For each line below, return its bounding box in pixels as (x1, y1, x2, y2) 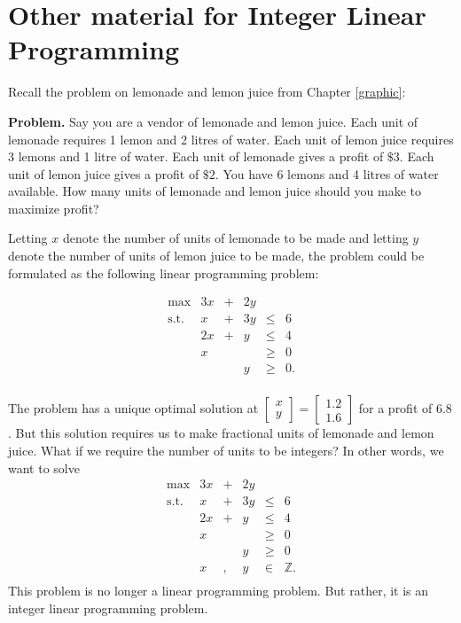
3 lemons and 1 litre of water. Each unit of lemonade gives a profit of (8, 147, 384, 166)
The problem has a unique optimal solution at (8, 399, 259, 417)
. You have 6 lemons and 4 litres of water (215, 164, 439, 183)
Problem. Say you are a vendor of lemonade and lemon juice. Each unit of (8, 112, 418, 130)
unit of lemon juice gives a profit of (8, 164, 199, 183)
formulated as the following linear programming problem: (8, 263, 319, 282)
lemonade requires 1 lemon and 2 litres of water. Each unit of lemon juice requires (8, 129, 454, 148)
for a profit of (358, 399, 433, 417)
